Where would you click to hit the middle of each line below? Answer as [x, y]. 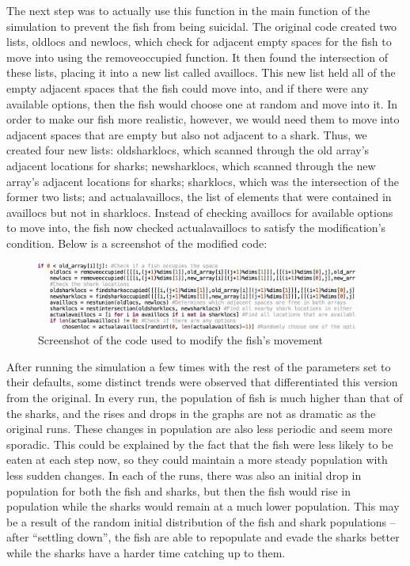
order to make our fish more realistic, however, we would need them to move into [203, 119]
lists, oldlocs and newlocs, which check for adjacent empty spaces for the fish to [199, 42]
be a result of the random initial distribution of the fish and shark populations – [201, 521]
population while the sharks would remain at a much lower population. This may [203, 506]
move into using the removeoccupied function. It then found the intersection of [197, 57]
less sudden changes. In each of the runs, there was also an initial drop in [184, 475]
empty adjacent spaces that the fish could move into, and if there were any [188, 87]
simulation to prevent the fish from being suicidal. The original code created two [202, 26]
